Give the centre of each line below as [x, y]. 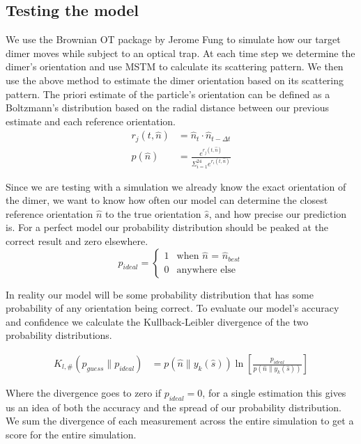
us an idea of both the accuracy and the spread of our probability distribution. [174, 407]
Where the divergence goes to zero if [83, 393]
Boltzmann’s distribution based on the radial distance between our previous [167, 108]
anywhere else [206, 270]
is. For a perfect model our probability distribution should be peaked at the [167, 227]
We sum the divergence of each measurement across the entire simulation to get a [180, 421]
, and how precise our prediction [278, 213]
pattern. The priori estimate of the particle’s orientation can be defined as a [168, 94]
